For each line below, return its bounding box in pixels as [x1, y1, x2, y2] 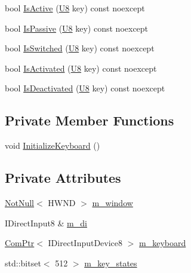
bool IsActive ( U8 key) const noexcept [5, 2, 145, 14]
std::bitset [5, 256, 41, 269]
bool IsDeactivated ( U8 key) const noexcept [5, 82, 165, 94]
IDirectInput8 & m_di [5, 216, 87, 229]
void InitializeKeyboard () [5, 139, 100, 152]
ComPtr [5, 237, 35, 249]
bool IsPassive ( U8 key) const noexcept [5, 22, 149, 34]
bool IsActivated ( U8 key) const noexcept [5, 62, 157, 74]
